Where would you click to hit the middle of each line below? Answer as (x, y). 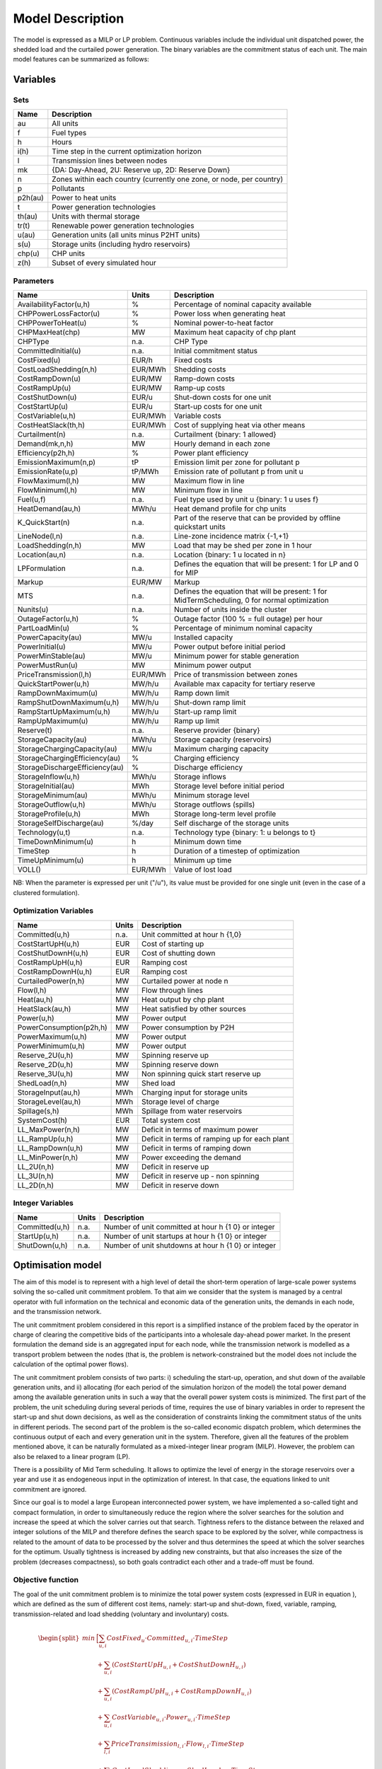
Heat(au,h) (35, 999)
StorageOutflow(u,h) (51, 805)
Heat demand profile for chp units (230, 509)
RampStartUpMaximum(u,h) (64, 712)
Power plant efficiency (211, 453)
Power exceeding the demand (191, 1157)
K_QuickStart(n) (44, 522)
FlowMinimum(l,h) (47, 490)
